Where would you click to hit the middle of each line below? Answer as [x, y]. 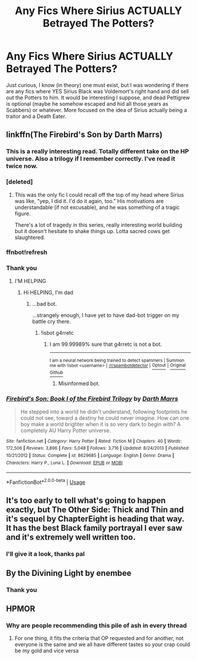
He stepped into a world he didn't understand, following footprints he [104, 412]
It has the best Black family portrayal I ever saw [94, 528]
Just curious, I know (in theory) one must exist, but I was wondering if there [97, 85]
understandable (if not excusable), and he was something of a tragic [97, 207]
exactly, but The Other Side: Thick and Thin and [95, 510]
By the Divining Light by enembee [69, 573]
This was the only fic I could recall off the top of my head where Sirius [99, 194]
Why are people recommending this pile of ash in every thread [96, 625]
